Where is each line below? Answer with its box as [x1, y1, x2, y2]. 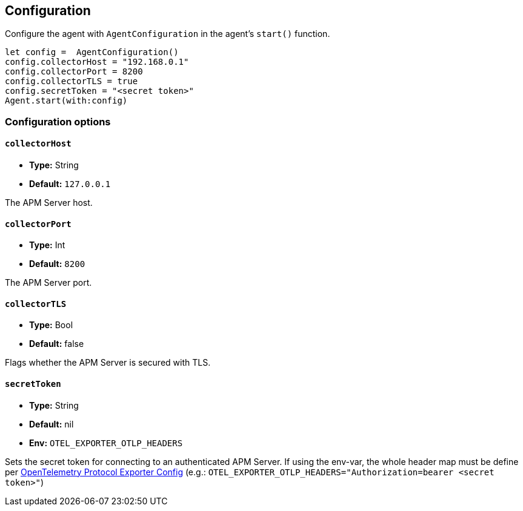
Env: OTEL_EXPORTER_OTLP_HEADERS [29, 437, 183, 448]
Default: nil [29, 418, 74, 429]
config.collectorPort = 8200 [5, 67, 143, 77]
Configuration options [5, 115, 111, 128]
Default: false [29, 338, 84, 349]
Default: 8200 [29, 259, 85, 269]
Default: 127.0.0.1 [29, 179, 111, 190]
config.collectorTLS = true [5, 76, 138, 87]
